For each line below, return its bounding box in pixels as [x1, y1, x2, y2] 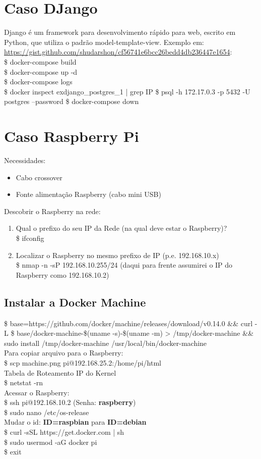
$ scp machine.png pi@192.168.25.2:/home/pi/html [4, 357, 161, 368]
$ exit [4, 446, 22, 457]
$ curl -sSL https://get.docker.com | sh [4, 427, 124, 437]
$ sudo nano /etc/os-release [4, 406, 89, 417]
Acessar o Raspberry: [4, 387, 70, 397]
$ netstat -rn [4, 377, 43, 388]
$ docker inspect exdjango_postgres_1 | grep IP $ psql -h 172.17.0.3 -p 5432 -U [4, 86, 250, 96]
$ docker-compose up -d [4, 66, 78, 77]
